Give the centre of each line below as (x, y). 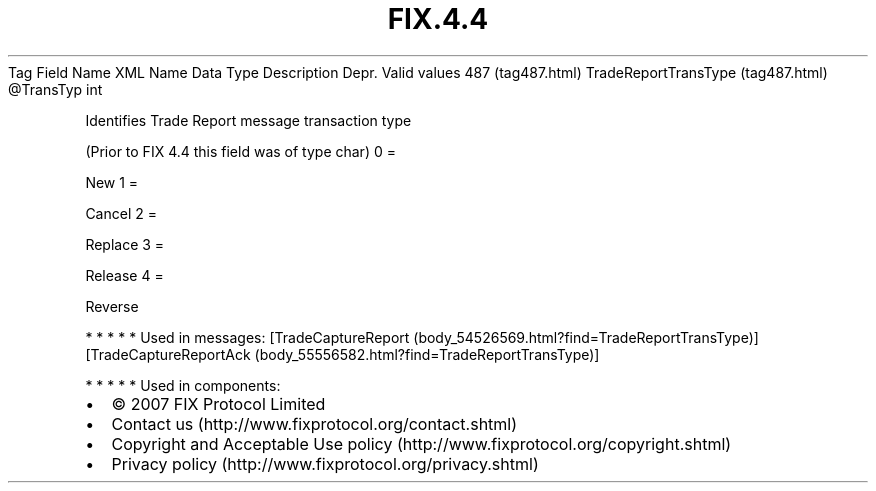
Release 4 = (124, 275)
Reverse (112, 306)
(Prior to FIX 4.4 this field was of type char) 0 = (240, 151)
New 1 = (112, 182)
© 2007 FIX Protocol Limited (218, 403)
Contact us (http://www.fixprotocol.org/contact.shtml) (314, 423)
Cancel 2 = (121, 213)
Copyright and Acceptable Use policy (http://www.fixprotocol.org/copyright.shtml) (421, 443)
